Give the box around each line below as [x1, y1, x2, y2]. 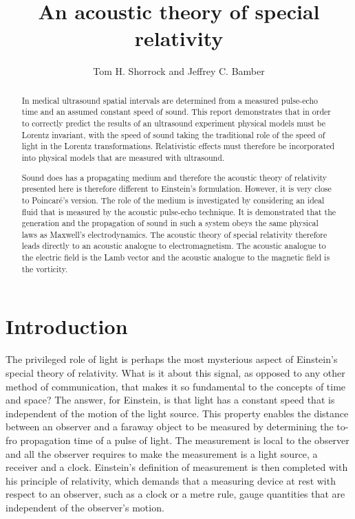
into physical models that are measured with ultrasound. [21, 151, 225, 163]
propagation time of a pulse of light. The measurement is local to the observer [20, 432, 349, 447]
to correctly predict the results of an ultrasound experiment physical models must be [21, 118, 325, 129]
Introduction [6, 312, 128, 340]
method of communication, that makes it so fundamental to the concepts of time [6, 379, 346, 393]
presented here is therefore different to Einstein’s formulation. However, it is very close [21, 183, 332, 195]
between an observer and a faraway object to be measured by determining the [6, 419, 334, 434]
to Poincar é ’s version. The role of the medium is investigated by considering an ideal [21, 194, 325, 206]
